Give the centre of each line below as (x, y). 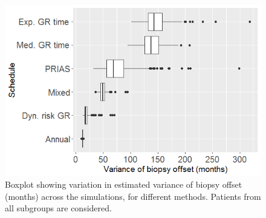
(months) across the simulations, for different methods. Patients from (133, 196)
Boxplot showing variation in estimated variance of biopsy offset (124, 184)
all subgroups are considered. (58, 208)
